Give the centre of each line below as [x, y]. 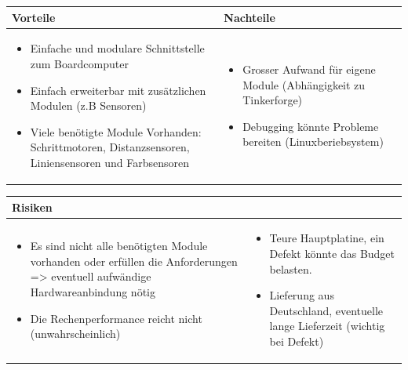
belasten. [291, 268]
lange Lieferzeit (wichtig [327, 326]
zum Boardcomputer [79, 63]
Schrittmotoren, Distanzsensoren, [110, 147]
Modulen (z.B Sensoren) [88, 105]
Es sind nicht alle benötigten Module [119, 246]
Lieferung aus [302, 295]
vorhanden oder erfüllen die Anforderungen [134, 261]
